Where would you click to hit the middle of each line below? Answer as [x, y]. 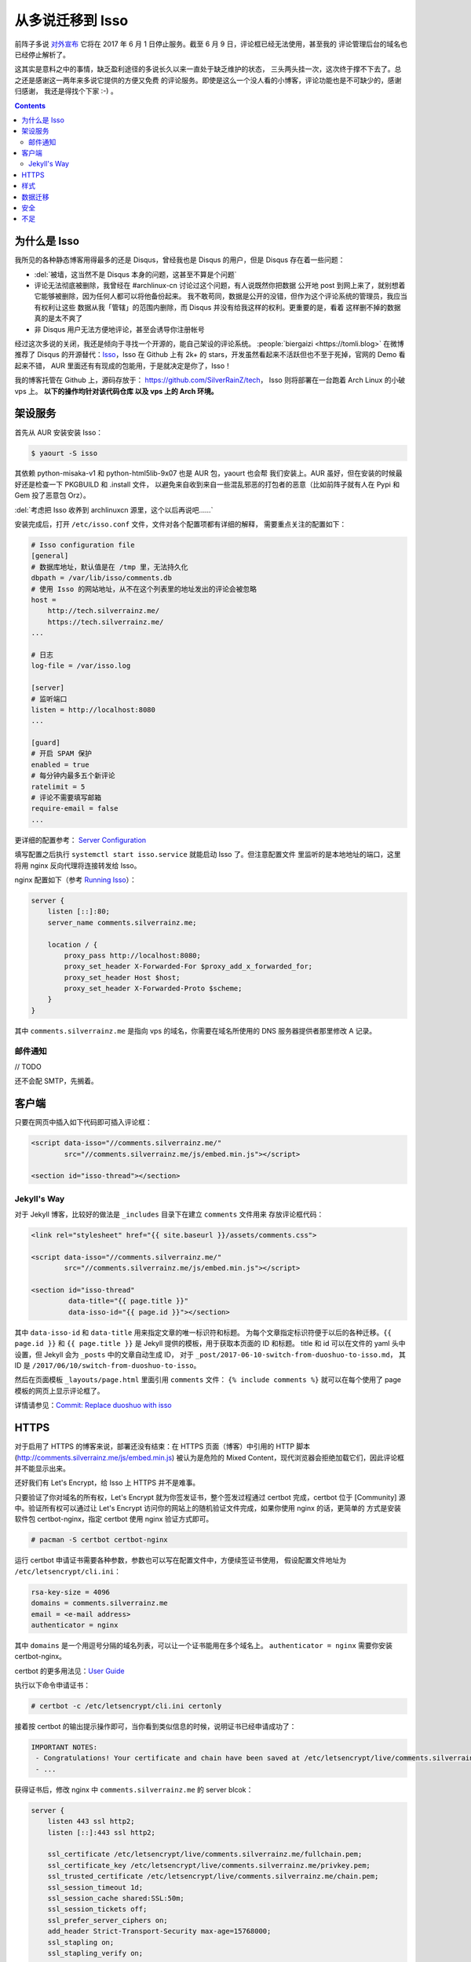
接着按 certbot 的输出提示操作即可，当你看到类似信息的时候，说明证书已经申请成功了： [155, 1727]
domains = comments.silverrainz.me [99, 1603]
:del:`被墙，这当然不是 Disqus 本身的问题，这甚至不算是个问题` [135, 274]
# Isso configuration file [83, 545]
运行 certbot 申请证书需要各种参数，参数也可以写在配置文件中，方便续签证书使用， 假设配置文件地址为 [181, 1560]
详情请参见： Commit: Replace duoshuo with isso [93, 1406]
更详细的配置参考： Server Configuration [80, 840]
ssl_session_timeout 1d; [95, 1887]
